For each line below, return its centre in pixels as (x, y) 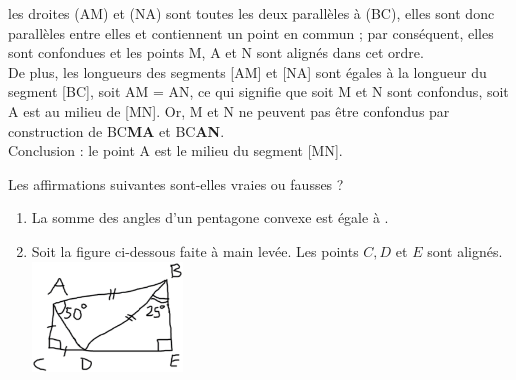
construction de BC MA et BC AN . (116, 130)
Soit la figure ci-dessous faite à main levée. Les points (195, 250)
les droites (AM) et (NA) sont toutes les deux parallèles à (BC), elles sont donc (251, 13)
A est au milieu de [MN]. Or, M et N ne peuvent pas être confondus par (229, 110)
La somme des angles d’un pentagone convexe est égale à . (210, 217)
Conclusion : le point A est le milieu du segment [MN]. (175, 150)
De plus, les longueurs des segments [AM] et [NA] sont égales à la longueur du (247, 71)
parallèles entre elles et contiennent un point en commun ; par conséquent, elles (251, 32)
